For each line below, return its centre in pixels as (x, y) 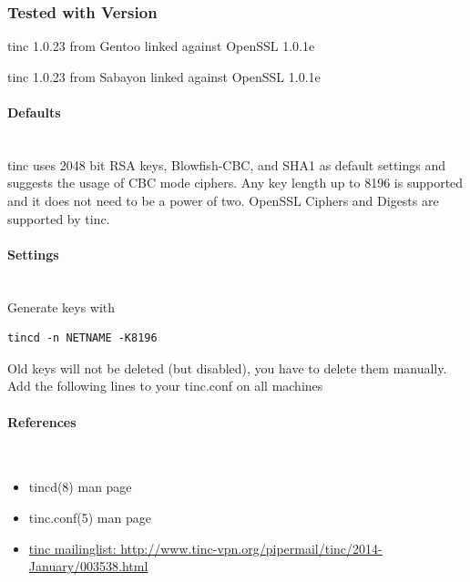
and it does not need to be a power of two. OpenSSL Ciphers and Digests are (223, 200)
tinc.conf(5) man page (90, 517)
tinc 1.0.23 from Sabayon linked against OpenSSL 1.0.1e (164, 76)
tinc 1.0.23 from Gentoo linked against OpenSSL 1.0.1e (161, 46)
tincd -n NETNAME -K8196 (82, 338)
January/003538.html (88, 566)
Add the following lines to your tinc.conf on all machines (165, 386)
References (42, 421)
